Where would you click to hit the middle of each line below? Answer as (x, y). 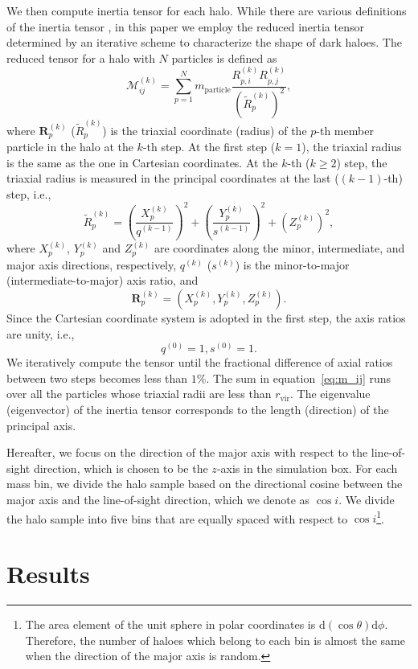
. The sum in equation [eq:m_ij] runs (299, 378)
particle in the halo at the (70, 147)
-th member (345, 130)
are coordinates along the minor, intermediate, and (279, 248)
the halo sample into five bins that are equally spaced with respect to (177, 518)
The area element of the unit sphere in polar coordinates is (170, 624)
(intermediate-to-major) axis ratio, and (102, 280)
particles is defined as (224, 57)
